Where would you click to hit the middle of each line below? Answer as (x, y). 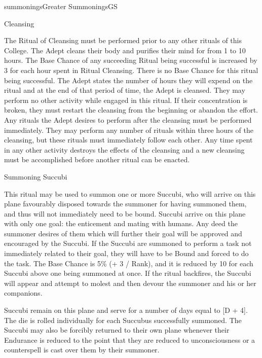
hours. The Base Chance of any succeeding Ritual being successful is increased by (131, 60)
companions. (23, 293)
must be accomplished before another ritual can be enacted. (97, 159)
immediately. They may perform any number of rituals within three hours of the (129, 130)
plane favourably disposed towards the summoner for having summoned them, (125, 204)
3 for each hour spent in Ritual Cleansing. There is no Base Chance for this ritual (131, 70)
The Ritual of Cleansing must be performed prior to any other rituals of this (123, 40)
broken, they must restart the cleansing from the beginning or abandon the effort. (131, 110)
